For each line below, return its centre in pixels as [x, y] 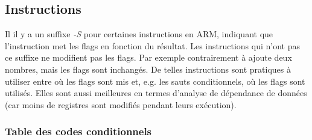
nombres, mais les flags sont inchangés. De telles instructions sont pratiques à [148, 69]
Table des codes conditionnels [78, 131]
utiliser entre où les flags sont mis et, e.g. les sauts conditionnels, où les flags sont [155, 81]
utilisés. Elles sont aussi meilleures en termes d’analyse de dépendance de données [156, 93]
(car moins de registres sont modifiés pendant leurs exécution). [121, 104]
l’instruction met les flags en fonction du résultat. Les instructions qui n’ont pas [153, 45]
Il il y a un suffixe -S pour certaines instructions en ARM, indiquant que [139, 34]
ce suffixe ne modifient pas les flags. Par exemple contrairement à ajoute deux [148, 57]
